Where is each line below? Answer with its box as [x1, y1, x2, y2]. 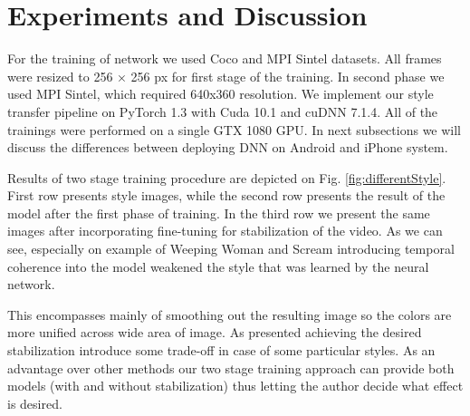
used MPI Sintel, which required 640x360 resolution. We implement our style [7, 84, 434, 103]
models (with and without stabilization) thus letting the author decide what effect [7, 376, 464, 395]
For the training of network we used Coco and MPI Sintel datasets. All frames [7, 49, 442, 68]
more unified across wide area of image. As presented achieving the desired [7, 323, 422, 342]
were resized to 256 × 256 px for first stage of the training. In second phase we [7, 66, 445, 85]
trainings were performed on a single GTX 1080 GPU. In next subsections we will [7, 120, 462, 139]
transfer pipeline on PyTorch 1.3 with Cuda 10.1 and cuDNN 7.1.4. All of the [7, 102, 438, 121]
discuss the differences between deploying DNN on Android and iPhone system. [7, 138, 448, 157]
